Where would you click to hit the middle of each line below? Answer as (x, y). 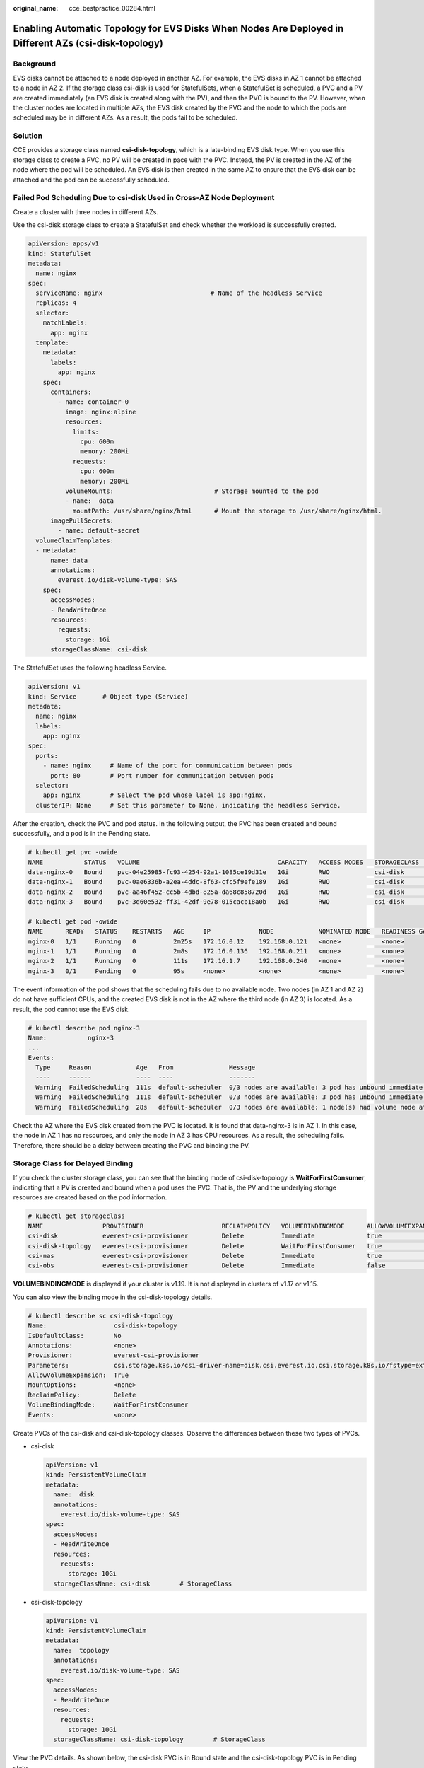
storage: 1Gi (88, 639)
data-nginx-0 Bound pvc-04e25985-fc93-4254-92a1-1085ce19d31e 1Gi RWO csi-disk (216, 872)
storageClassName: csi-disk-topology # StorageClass (159, 1739)
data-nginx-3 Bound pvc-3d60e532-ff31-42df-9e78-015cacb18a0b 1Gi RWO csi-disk (216, 902)
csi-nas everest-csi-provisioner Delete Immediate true (205, 1256)
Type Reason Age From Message (146, 1068)
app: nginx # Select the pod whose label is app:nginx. (155, 795)
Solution (28, 136)
